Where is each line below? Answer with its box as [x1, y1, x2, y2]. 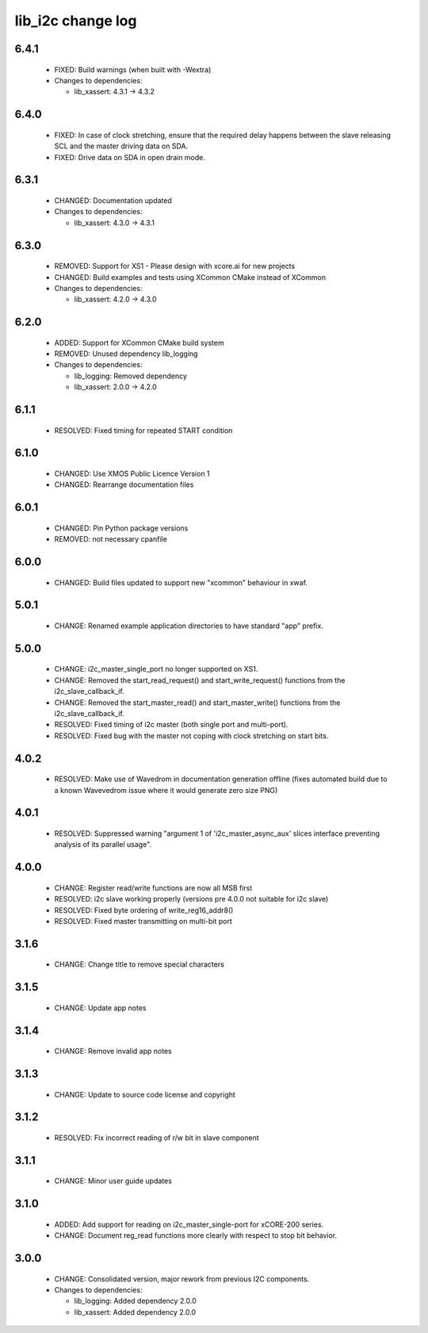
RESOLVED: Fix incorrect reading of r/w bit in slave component [54, 1133, 259, 1143]
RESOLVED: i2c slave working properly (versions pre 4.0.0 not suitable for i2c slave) [54, 894, 329, 904]
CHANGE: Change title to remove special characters [54, 960, 225, 969]
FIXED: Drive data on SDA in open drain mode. [54, 152, 206, 162]
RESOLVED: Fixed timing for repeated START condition [54, 425, 233, 435]
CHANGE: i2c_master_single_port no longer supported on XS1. [54, 665, 258, 674]
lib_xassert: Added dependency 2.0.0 [74, 1307, 197, 1316]
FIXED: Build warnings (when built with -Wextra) [54, 64, 212, 75]
